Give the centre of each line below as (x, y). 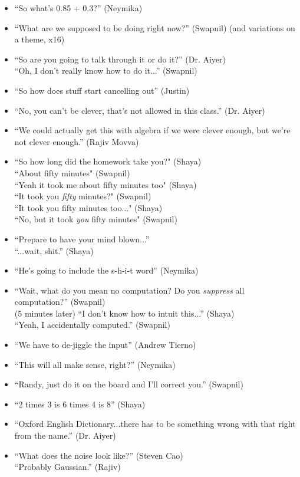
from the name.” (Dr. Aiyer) (65, 435)
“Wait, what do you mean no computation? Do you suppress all (129, 290)
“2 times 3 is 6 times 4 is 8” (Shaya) (80, 404)
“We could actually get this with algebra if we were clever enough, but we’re (152, 130)
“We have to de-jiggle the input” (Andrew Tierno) (105, 345)
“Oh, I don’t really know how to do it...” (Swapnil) (106, 70)
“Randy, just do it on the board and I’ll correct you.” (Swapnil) (129, 384)
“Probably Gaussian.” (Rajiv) (67, 467)
